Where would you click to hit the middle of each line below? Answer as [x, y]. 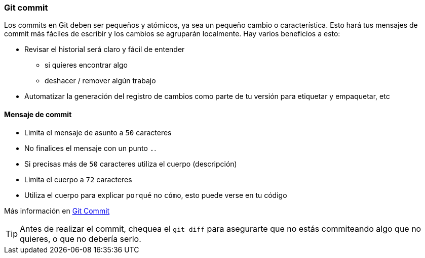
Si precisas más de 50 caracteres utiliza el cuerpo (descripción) [131, 164]
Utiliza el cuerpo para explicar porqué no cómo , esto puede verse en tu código [156, 195]
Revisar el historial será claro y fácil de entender [105, 49]
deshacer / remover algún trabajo [100, 81]
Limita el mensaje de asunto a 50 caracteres [98, 132]
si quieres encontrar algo [86, 65]
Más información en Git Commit [57, 211]
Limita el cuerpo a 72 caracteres [78, 179]
